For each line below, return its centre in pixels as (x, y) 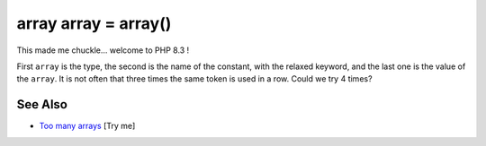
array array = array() (94, 23)
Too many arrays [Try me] (87, 126)
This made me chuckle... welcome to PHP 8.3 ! (103, 50)
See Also (42, 104)
